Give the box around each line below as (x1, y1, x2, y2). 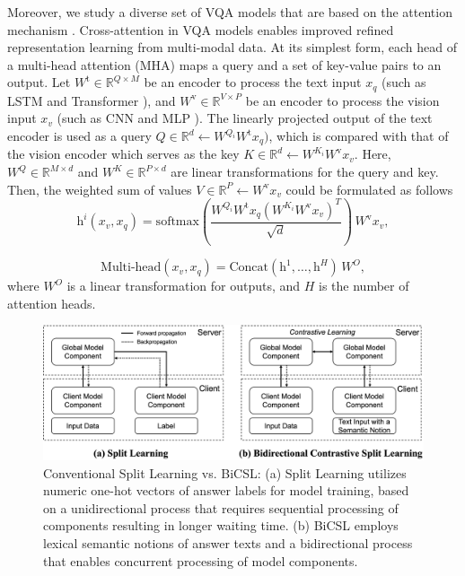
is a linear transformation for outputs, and (66, 276, 301, 295)
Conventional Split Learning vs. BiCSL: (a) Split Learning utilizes (43, 463, 407, 482)
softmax (155, 215, 199, 229)
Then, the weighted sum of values (7, 179, 192, 198)
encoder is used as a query (7, 127, 152, 145)
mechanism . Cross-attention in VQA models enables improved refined (7, 20, 394, 39)
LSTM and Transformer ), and (7, 91, 176, 109)
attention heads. (7, 293, 96, 312)
